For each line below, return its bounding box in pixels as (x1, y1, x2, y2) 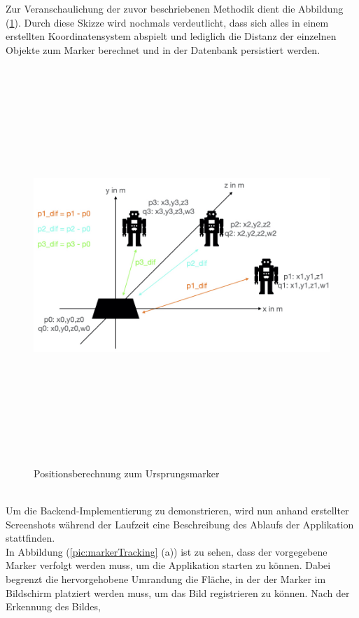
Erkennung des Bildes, (6, 599, 101, 614)
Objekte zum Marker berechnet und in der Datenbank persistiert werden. (6, 42, 321, 57)
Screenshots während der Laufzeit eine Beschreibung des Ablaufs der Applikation (6, 517, 354, 531)
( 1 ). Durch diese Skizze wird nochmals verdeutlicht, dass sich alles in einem (6, 15, 329, 29)
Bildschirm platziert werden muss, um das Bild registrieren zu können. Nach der (6, 585, 350, 600)
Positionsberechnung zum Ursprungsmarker (34, 465, 220, 480)
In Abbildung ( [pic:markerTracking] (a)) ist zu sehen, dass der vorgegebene (6, 544, 328, 559)
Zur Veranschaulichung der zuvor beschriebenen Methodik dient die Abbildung (6, 1, 344, 15)
